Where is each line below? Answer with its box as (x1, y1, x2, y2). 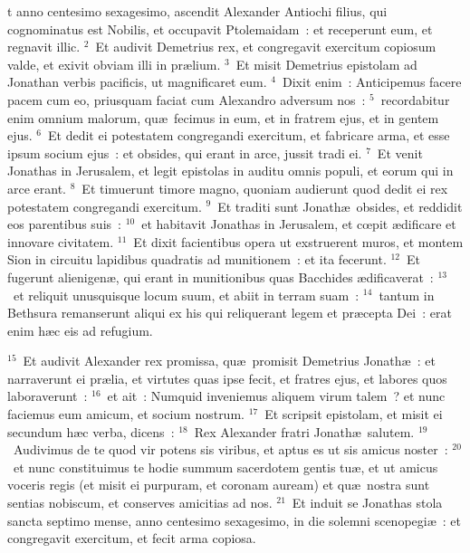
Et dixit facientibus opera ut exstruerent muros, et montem (133, 232, 464, 251)
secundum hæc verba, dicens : (7, 422, 175, 441)
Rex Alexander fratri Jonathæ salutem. (194, 422, 415, 441)
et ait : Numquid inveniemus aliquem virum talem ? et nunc (107, 386, 446, 405)
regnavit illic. (7, 37, 81, 56)
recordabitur (380, 90, 450, 109)
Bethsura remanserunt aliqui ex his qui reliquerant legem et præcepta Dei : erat (7, 303, 452, 322)
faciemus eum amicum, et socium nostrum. (7, 405, 245, 424)
